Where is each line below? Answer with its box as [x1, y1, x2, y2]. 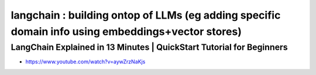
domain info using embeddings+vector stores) [11, 25, 242, 38]
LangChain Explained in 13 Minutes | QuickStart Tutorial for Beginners [11, 42, 288, 52]
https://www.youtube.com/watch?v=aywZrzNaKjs [25, 58, 146, 65]
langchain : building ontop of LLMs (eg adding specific [11, 9, 281, 22]
